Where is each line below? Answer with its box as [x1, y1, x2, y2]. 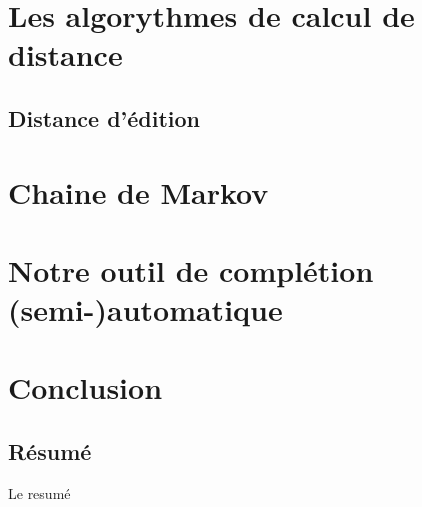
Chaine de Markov [8, 171, 269, 212]
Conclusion [8, 367, 163, 408]
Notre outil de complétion [8, 249, 374, 290]
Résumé [8, 436, 92, 467]
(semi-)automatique [8, 289, 283, 330]
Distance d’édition [8, 102, 201, 133]
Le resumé [8, 482, 71, 503]
